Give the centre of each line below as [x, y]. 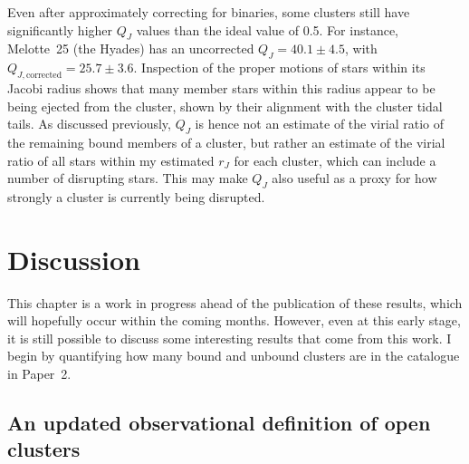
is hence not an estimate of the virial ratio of [319, 124]
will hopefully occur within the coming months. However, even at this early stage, [234, 320]
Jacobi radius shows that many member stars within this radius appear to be [221, 87]
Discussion [74, 259]
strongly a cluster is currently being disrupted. [136, 196]
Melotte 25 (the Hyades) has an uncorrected [131, 48]
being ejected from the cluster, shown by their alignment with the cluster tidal [225, 106]
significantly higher [60, 29]
